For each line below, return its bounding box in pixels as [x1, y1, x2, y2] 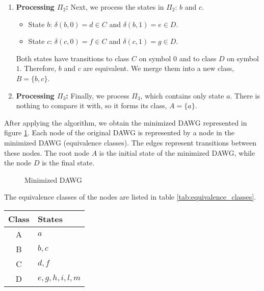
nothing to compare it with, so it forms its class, [16, 100, 167, 111]
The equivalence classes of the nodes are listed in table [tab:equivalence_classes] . [4, 191, 256, 202]
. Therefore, [19, 63, 57, 74]
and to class [179, 53, 217, 63]
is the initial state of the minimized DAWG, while [99, 147, 255, 158]
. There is [230, 90, 260, 101]
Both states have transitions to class [16, 53, 129, 63]
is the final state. [42, 157, 95, 168]
